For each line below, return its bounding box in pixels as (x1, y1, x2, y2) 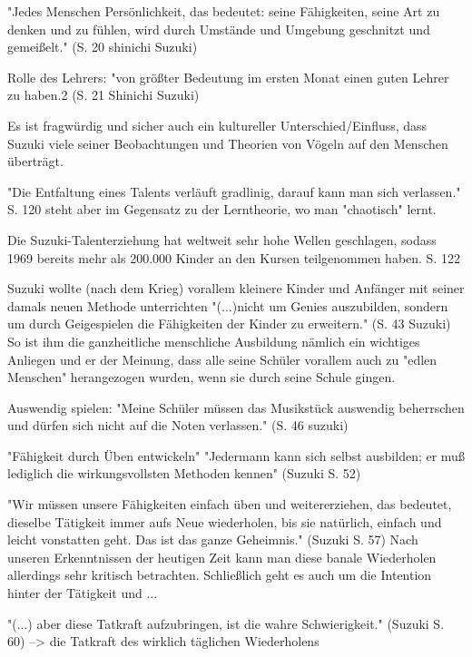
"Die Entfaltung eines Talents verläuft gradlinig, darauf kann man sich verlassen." (7, 181, 461, 201)
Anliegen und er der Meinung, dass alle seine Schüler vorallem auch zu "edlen (7, 349, 438, 368)
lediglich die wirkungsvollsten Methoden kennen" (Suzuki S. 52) (7, 464, 361, 483)
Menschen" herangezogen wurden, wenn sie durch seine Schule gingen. (7, 368, 396, 387)
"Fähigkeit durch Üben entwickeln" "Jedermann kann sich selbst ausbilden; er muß (7, 446, 465, 465)
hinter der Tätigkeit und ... (7, 583, 158, 603)
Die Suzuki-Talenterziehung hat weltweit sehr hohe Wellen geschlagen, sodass (7, 230, 437, 249)
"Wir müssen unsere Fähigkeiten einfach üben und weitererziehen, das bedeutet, (7, 495, 452, 514)
